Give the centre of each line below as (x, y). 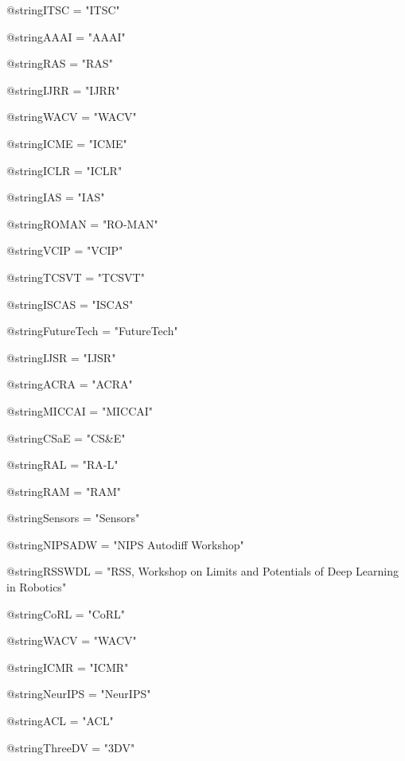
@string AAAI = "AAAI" (66, 36)
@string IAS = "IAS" (56, 197)
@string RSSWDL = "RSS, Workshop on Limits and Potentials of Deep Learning (203, 571)
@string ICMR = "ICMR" (68, 667)
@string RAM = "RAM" (64, 491)
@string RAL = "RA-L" (62, 464)
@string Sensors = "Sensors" (73, 518)
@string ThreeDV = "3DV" (71, 747)
